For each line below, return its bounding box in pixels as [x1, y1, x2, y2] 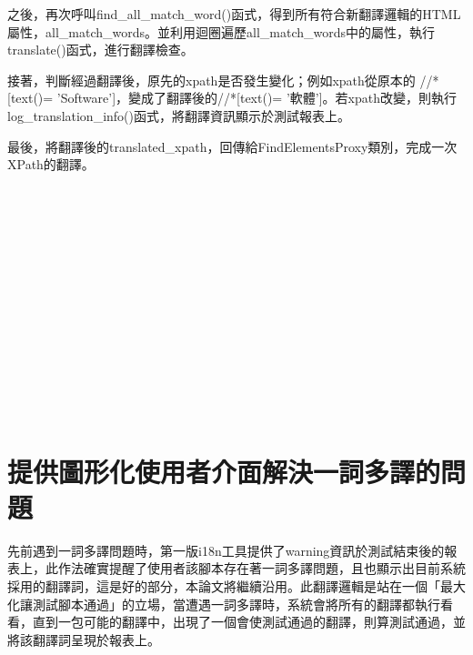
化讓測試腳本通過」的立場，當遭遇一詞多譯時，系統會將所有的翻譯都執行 [7, 594, 440, 613]
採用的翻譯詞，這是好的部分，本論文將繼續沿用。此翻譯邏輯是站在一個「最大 [7, 576, 466, 595]
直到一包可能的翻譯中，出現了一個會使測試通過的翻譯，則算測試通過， [32, 612, 453, 631]
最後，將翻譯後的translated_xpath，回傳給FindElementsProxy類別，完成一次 [7, 136, 458, 156]
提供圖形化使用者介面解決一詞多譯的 [7, 452, 441, 489]
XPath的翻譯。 [7, 155, 95, 174]
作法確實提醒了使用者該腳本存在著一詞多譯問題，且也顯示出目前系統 [57, 559, 466, 578]
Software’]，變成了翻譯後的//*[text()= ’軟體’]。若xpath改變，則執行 [60, 88, 457, 107]
